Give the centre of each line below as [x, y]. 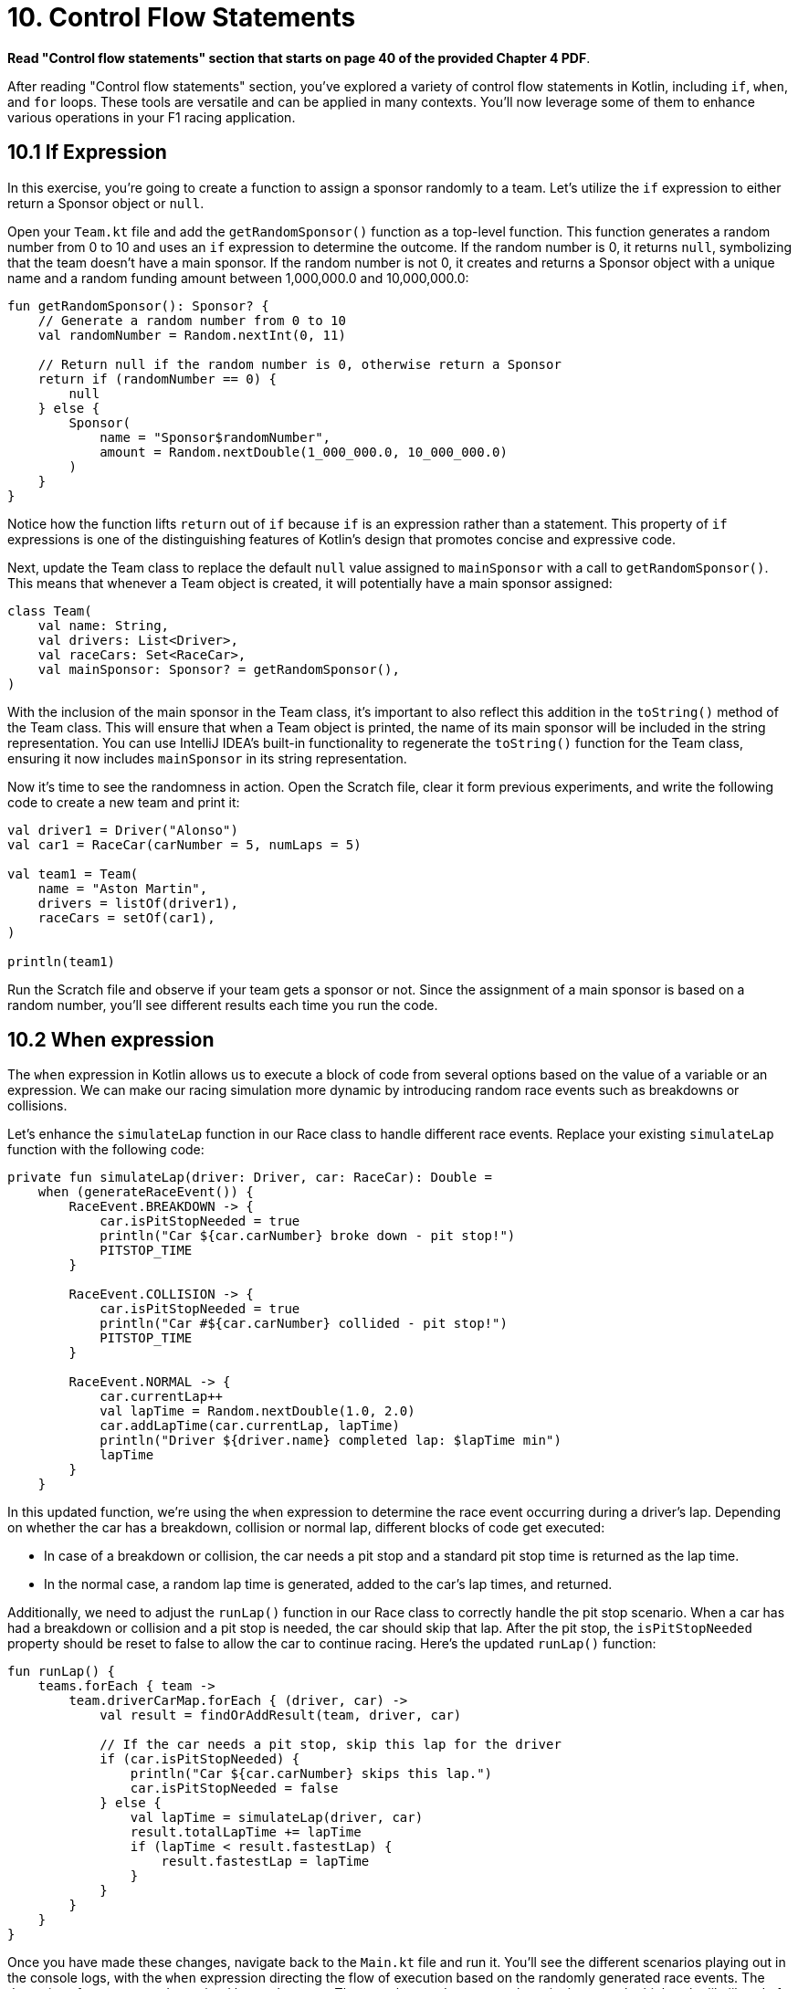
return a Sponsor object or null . [106, 203]
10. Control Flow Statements [182, 17]
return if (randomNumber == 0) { [157, 379]
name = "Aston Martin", [123, 888]
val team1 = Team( [73, 873]
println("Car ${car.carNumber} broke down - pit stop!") [308, 1236]
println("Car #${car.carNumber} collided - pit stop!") [304, 1324]
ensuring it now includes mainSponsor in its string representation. [207, 758]
